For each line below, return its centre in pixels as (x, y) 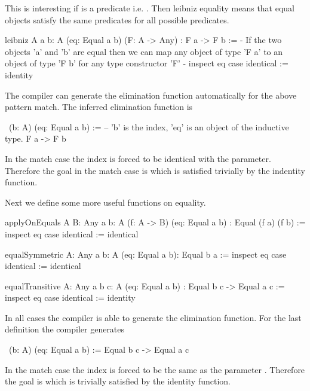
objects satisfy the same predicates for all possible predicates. (117, 19)
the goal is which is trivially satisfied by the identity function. (118, 381)
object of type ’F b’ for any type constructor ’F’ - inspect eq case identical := (147, 63)
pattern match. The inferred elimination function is (99, 107)
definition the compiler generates (65, 329)
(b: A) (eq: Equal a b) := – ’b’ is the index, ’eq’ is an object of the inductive (149, 126)
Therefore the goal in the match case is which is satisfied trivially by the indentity (155, 170)
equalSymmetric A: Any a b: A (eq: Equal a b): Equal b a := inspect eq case (146, 254)
